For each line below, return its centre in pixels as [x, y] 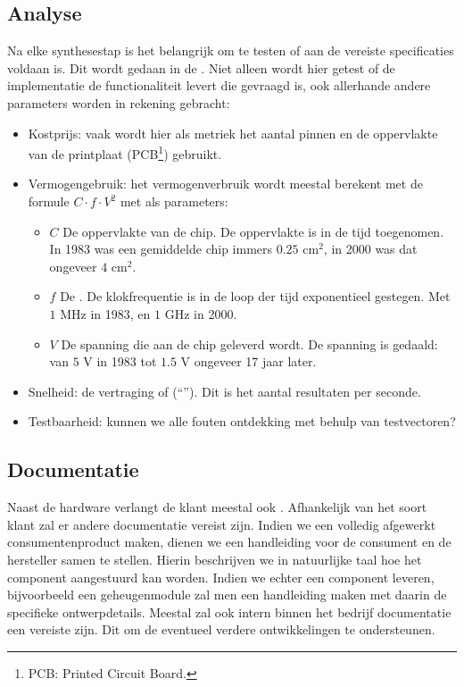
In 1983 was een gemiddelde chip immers [161, 249]
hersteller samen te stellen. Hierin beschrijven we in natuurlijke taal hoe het [215, 559]
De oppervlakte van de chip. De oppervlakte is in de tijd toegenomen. [253, 231]
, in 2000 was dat [370, 249]
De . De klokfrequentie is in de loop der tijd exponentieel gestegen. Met [255, 296]
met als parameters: [174, 201]
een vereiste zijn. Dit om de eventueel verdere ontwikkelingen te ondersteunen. [221, 629]
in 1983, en [120, 313]
